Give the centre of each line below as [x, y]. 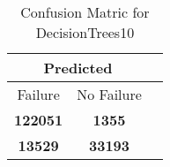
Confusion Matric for [85, 12]
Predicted [78, 68]
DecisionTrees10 [85, 32]
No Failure [109, 94]
